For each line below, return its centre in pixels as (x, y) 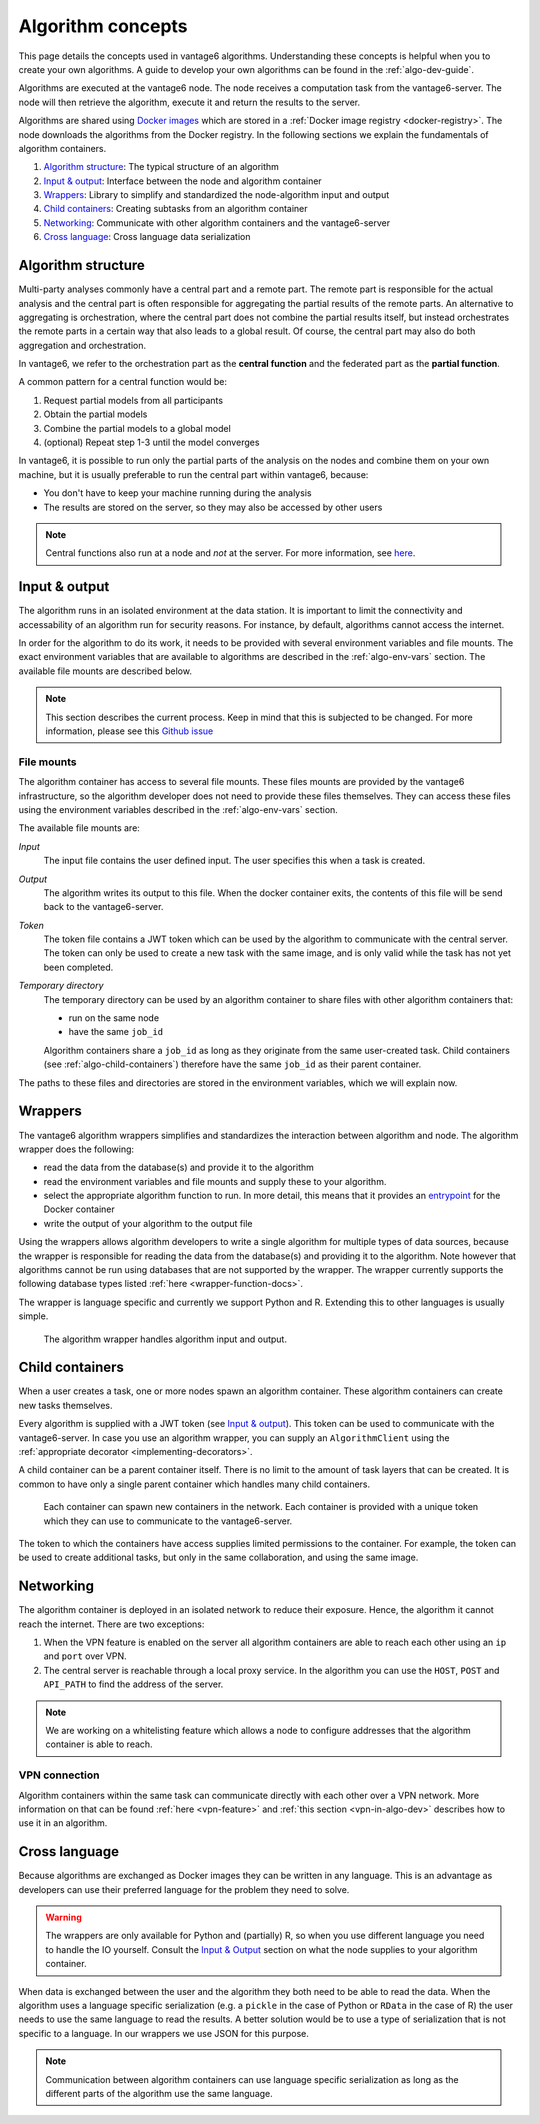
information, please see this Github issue (129, 731)
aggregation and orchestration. (82, 345)
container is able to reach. (99, 1744)
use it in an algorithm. (63, 1823)
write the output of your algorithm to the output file (148, 1223)
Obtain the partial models (95, 414)
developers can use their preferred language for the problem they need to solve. (184, 1889)
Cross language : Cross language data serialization (147, 237)
